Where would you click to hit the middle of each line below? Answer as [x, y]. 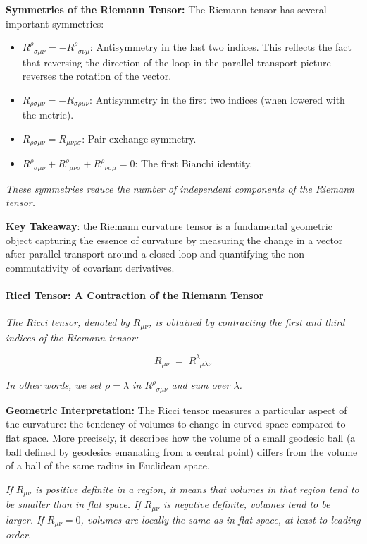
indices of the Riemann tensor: [72, 337]
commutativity [37, 267]
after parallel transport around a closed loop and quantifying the [145, 254]
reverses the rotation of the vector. [97, 76]
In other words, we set [54, 385]
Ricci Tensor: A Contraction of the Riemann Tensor [135, 295]
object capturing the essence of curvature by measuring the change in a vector [174, 240]
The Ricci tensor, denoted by [68, 322]
